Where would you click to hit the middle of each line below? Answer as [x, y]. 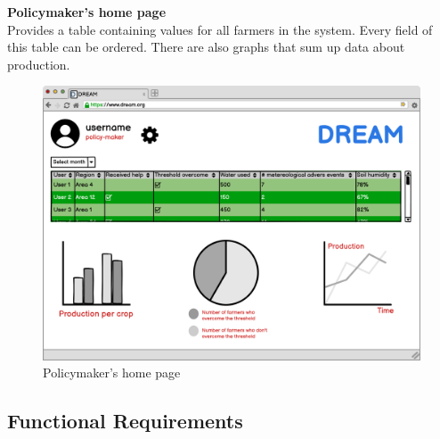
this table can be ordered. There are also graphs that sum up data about [206, 47]
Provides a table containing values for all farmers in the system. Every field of [220, 29]
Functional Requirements [125, 421]
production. [39, 64]
